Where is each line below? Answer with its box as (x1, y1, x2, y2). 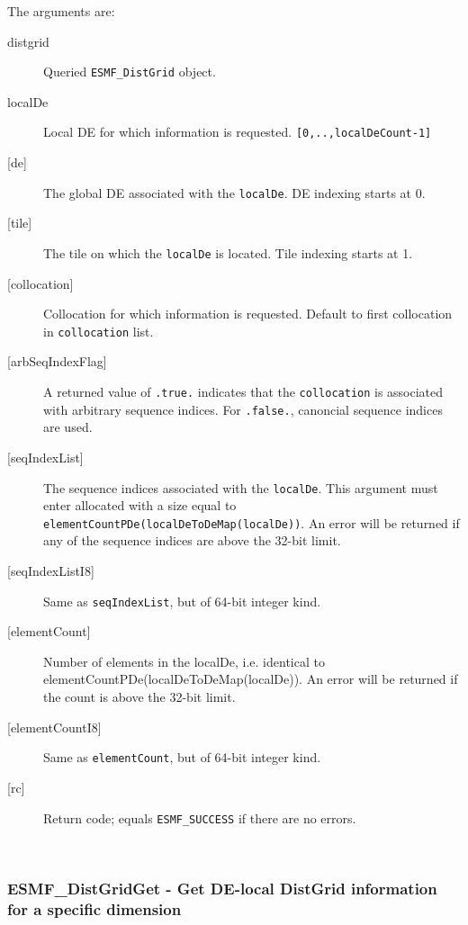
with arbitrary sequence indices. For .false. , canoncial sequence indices (43, 400, 443, 418)
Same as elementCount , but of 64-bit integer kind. (43, 748, 321, 767)
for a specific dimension (7, 897, 182, 920)
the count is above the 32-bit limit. (43, 687, 236, 706)
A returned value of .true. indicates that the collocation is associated (43, 382, 444, 401)
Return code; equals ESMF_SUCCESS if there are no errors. (43, 808, 356, 827)
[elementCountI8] (7, 717, 102, 736)
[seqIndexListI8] (7, 561, 94, 580)
